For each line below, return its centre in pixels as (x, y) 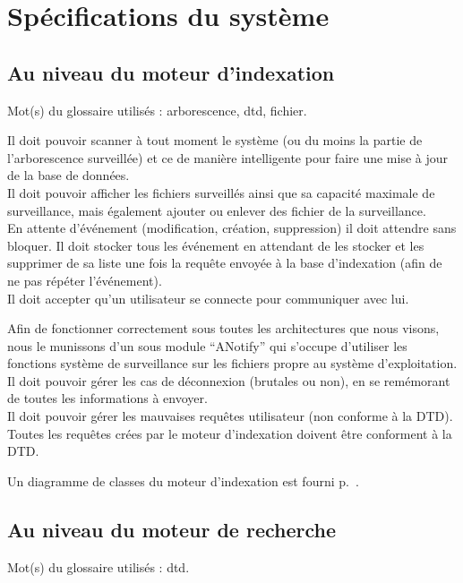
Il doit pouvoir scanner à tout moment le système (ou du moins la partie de (215, 140)
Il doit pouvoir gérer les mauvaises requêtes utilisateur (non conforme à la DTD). (230, 416)
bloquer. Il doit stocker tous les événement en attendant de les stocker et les (216, 245)
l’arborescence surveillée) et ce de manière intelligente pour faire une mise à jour (228, 157)
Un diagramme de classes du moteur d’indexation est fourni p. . (183, 480)
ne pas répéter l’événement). (85, 280)
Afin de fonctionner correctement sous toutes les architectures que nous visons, (223, 328)
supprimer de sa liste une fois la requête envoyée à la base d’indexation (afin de (225, 263)
